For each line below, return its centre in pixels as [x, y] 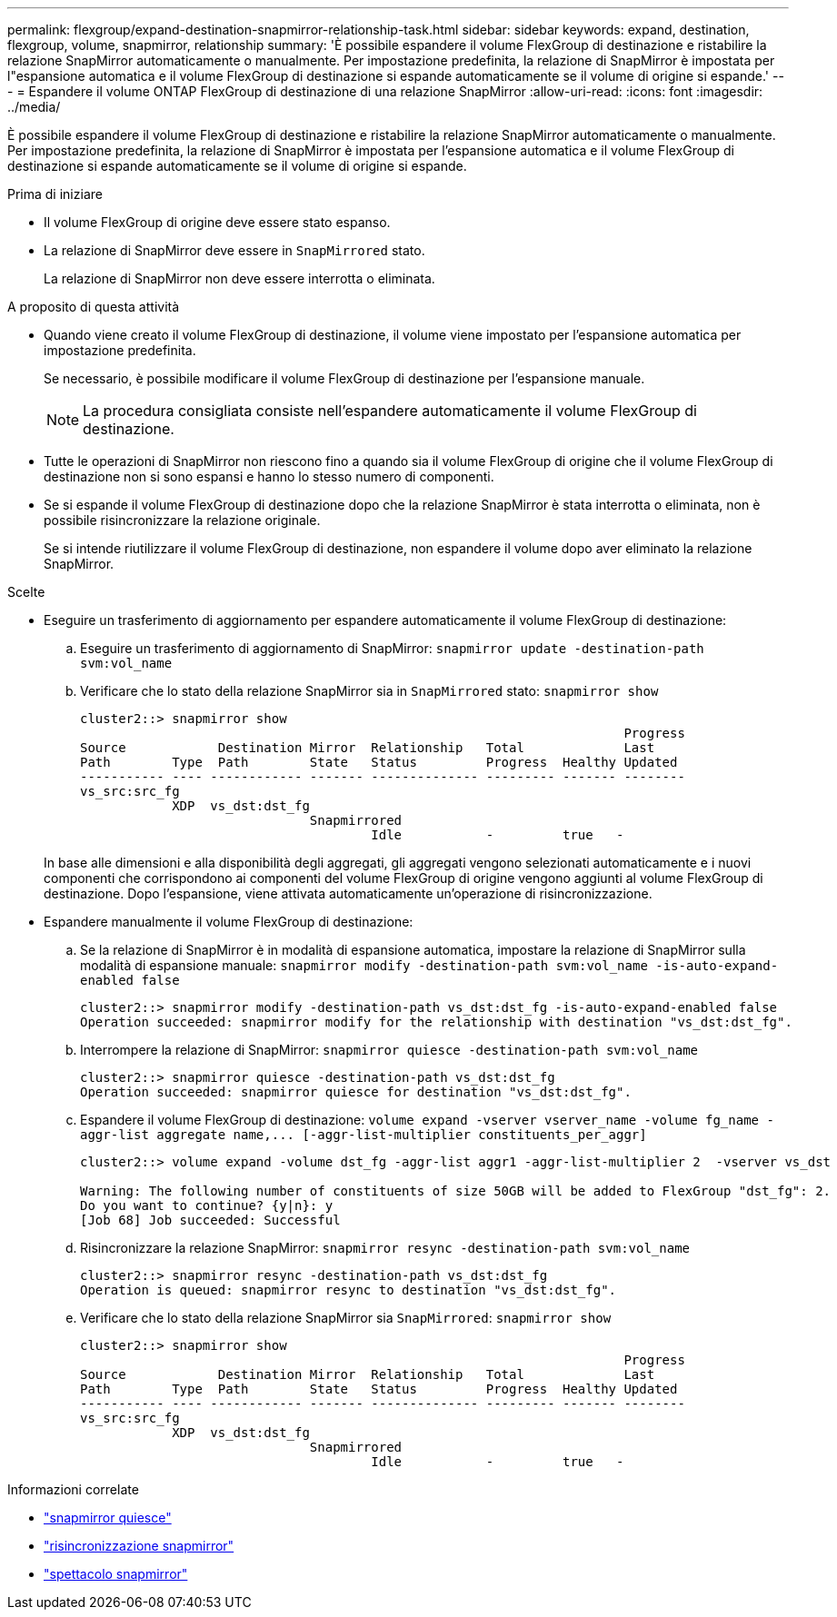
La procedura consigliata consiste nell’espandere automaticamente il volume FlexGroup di [390, 411]
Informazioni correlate [73, 1489]
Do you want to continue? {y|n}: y [207, 1205]
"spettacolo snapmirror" [116, 1574]
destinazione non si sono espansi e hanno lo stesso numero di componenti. [269, 476]
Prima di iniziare [55, 194]
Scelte [26, 592]
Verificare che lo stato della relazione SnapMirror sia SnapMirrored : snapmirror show [346, 1318]
